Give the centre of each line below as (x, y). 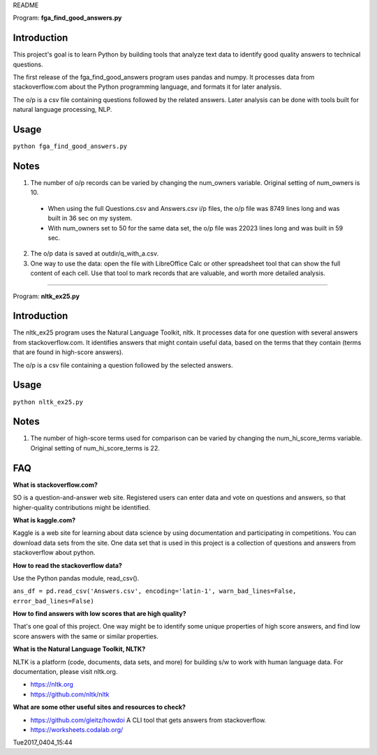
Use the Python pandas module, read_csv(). (76, 578)
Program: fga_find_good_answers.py (67, 18)
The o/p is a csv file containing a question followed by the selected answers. (123, 365)
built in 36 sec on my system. (90, 218)
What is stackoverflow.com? (55, 485)
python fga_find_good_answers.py (70, 146)
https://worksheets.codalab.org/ (77, 729)
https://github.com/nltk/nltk (70, 694)
